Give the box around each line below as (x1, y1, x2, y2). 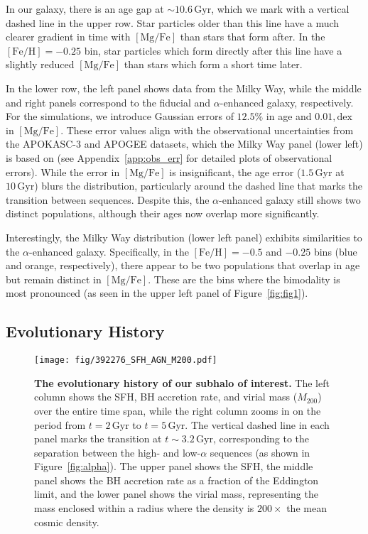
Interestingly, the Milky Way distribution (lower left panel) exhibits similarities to (6, 229, 362, 244)
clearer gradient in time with (6, 29, 131, 44)
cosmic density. (34, 514, 99, 529)
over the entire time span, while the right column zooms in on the (34, 403, 321, 418)
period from (34, 417, 86, 432)
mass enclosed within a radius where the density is (34, 501, 254, 516)
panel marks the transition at (34, 431, 162, 446)
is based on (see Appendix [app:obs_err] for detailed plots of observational (6, 150, 332, 165)
